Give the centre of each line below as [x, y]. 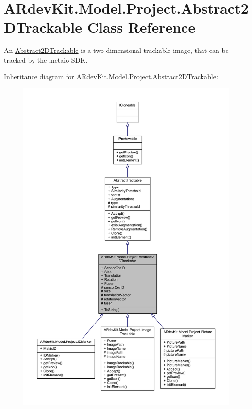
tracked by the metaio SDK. [46, 60]
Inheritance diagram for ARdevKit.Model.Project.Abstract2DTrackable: [111, 76]
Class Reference [141, 27]
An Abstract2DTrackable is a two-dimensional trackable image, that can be [116, 50]
